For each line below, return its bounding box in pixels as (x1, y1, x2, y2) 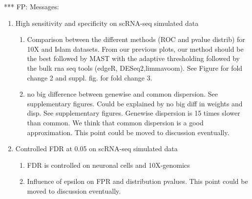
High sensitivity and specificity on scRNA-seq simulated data (15, 18, 199, 28)
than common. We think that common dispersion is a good (27, 117, 204, 127)
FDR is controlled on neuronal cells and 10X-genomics (27, 159, 190, 170)
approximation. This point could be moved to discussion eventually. (27, 127, 230, 137)
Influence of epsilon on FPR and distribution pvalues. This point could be (27, 176, 248, 186)
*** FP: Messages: (4, 1, 59, 11)
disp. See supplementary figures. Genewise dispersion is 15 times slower (27, 108, 240, 118)
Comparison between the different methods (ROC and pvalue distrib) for (27, 34, 245, 44)
